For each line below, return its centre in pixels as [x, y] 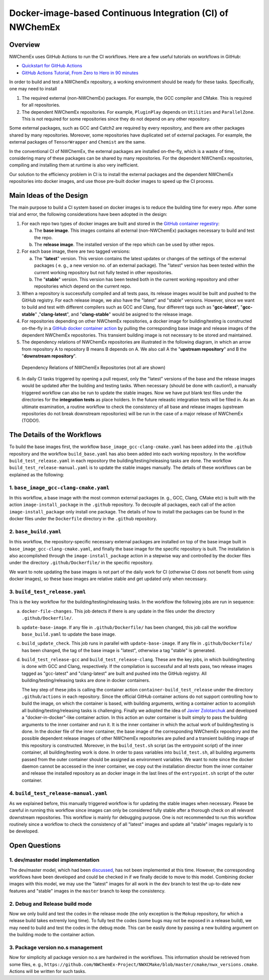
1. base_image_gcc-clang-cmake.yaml [59, 488]
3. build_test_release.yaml [48, 592]
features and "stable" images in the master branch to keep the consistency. [87, 891]
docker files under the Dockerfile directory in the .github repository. [83, 519]
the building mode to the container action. [52, 935]
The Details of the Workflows [55, 435]
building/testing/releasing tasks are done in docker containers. [86, 680]
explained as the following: [37, 475]
